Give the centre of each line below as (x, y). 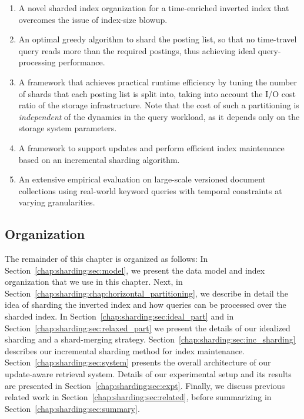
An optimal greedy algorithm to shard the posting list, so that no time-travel (158, 39)
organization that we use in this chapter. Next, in (94, 282)
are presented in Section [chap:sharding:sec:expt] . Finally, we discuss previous (145, 385)
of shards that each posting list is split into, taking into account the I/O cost (157, 93)
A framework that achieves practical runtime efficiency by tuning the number (158, 82)
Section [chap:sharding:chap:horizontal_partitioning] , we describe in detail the (146, 293)
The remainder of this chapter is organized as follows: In (106, 259)
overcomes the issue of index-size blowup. (93, 19)
